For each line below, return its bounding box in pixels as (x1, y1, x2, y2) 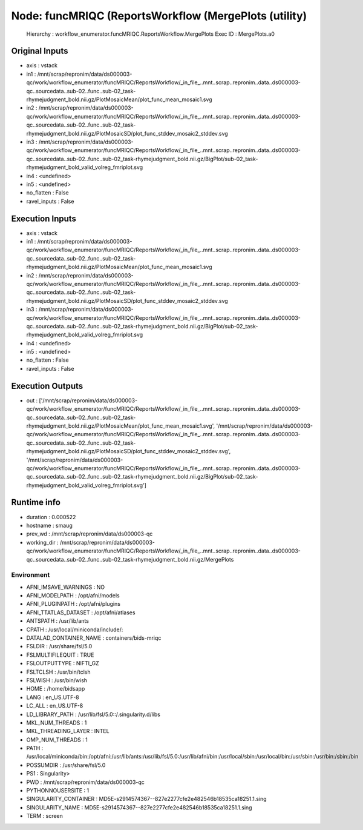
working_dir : (26, 539, 59, 546)
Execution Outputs (11, 380, 83, 391)
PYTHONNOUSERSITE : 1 (26, 787, 90, 794)
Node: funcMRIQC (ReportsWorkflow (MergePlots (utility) (11, 9, 307, 22)
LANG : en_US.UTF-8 (26, 694, 79, 701)
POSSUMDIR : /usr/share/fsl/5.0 (26, 761, 106, 769)
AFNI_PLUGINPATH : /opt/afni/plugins (26, 600, 121, 608)
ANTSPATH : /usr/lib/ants (26, 617, 89, 625)
